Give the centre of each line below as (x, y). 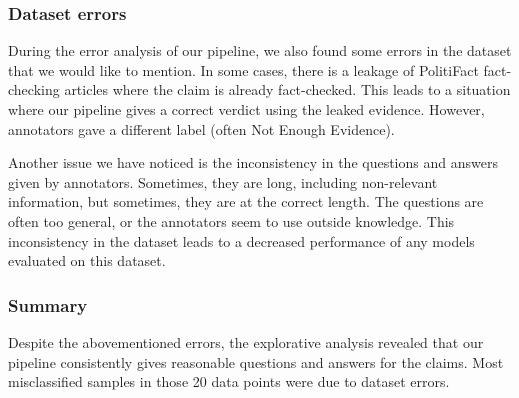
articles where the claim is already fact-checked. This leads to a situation (287, 89)
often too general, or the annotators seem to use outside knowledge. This (231, 220)
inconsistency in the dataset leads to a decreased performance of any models (241, 240)
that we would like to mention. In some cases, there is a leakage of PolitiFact (243, 69)
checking (34, 89)
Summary (48, 304)
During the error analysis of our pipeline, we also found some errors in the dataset (260, 50)
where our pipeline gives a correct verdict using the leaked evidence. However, (246, 109)
